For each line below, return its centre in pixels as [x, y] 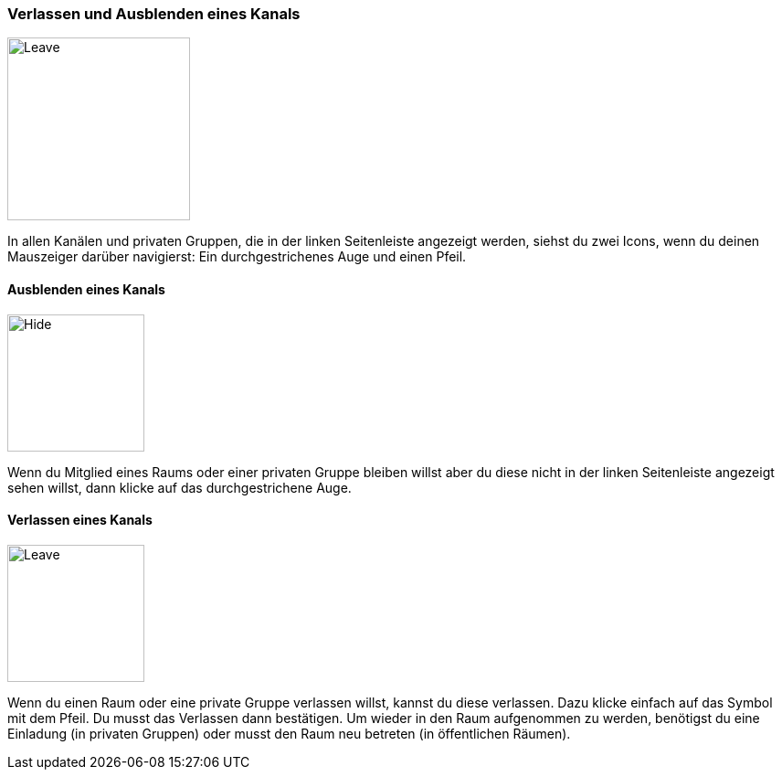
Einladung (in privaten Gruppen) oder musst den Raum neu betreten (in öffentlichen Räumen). [289, 733]
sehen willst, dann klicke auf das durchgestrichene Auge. [180, 487]
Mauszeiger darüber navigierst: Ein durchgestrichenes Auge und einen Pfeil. [237, 257]
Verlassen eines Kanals [80, 520]
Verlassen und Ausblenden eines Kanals [154, 14]
